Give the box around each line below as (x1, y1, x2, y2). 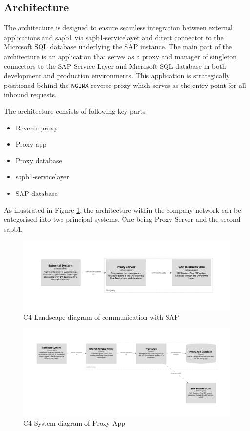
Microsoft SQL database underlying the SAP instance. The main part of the (4, 42, 232, 52)
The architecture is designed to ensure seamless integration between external (4, 22, 233, 33)
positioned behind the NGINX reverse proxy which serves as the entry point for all (4, 80, 246, 90)
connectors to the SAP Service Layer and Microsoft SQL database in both (4, 61, 226, 71)
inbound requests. (4, 89, 57, 100)
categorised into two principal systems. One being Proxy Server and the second (4, 214, 241, 224)
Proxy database (15, 155, 62, 165)
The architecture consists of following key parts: (4, 106, 147, 116)
